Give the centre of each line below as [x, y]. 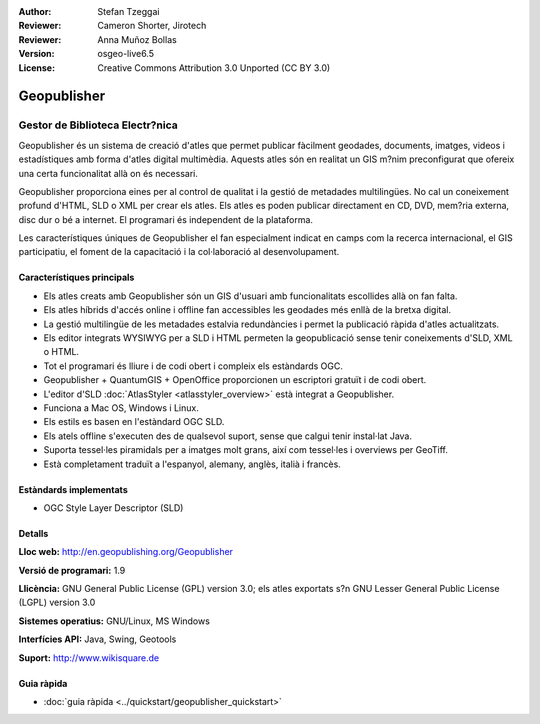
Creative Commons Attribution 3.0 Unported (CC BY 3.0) [214, 67]
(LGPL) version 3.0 [57, 602]
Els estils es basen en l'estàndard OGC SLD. [134, 422]
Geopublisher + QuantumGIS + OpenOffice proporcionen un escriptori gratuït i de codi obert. [235, 380]
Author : [35, 11]
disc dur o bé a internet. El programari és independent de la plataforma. [166, 219]
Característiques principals [76, 277]
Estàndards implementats [73, 489]
